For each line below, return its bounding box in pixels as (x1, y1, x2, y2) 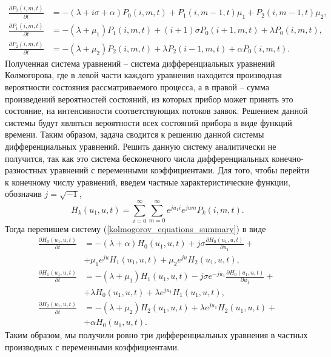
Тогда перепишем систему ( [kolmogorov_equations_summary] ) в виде (5, 222, 266, 235)
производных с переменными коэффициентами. (5, 340, 179, 353)
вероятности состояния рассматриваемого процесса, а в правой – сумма (5, 81, 269, 93)
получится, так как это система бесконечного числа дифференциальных (5, 152, 269, 164)
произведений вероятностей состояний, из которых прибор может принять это (5, 92, 293, 105)
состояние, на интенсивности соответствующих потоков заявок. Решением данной (5, 104, 308, 117)
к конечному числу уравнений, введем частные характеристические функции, (5, 175, 290, 188)
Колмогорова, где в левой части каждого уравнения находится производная (5, 68, 282, 81)
